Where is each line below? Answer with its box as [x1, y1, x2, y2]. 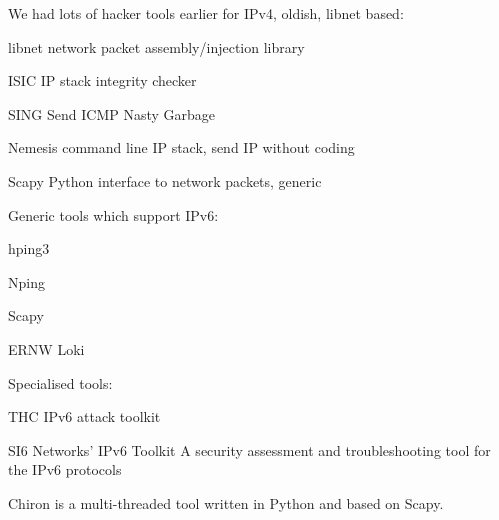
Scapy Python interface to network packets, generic [8, 170, 322, 191]
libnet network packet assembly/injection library [8, 36, 305, 57]
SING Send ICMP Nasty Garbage [8, 103, 216, 124]
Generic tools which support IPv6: [8, 204, 219, 225]
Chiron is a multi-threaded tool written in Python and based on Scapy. [8, 492, 444, 513]
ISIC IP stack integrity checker [8, 70, 197, 91]
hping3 [8, 238, 50, 259]
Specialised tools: [8, 372, 113, 393]
